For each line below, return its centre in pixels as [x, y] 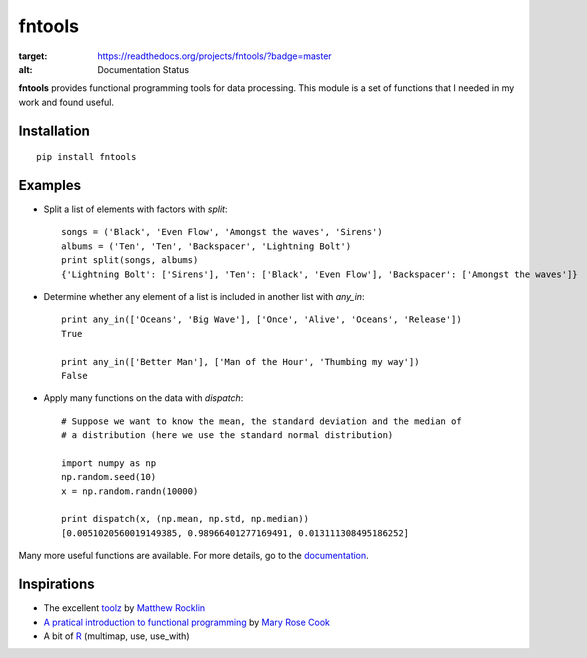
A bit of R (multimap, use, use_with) [116, 636]
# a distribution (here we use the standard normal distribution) [227, 435]
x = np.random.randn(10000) [130, 491]
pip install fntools [86, 157]
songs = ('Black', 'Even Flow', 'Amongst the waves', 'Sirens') [222, 232]
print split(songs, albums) [130, 260]
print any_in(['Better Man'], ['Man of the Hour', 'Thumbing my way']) [240, 361]
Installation [54, 130]
